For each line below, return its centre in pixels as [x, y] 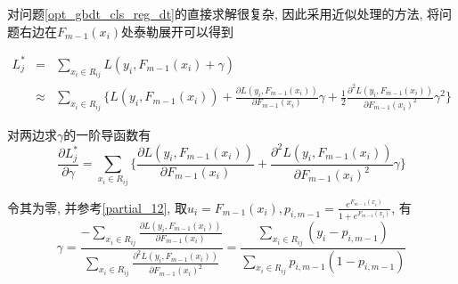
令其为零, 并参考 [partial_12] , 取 [97, 207]
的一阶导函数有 [107, 134]
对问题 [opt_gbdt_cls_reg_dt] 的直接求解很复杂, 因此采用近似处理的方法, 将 [224, 13]
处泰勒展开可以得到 [178, 31]
